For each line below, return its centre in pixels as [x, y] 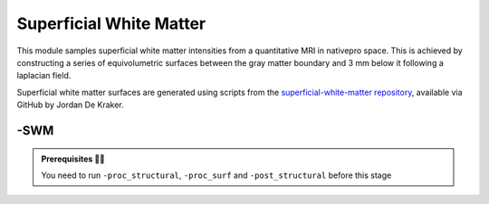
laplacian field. [44, 76]
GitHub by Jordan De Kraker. [70, 105]
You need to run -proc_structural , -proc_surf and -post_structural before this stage [216, 175]
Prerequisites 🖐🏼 [73, 159]
